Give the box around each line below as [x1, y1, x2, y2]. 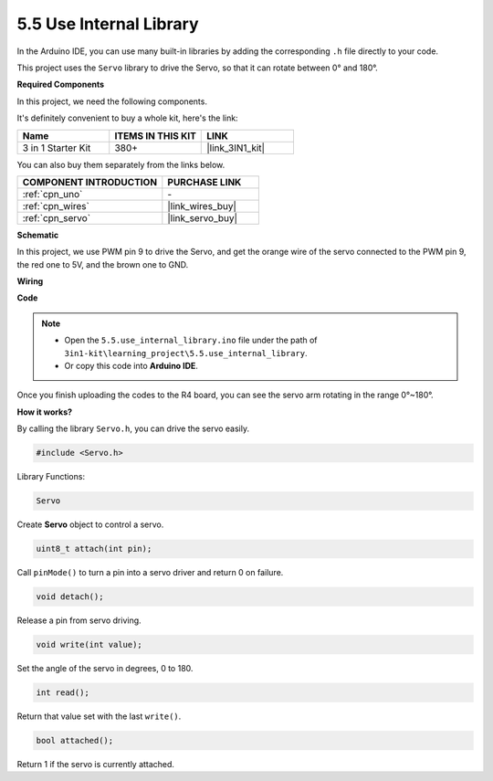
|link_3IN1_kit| [206, 142, 265, 154]
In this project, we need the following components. [16, 96, 207, 107]
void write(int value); [36, 639, 143, 650]
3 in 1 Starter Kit [22, 142, 91, 154]
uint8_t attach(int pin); [36, 544, 152, 554]
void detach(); [36, 592, 104, 602]
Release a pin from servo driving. [16, 615, 142, 626]
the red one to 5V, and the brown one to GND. [16, 259, 189, 269]
